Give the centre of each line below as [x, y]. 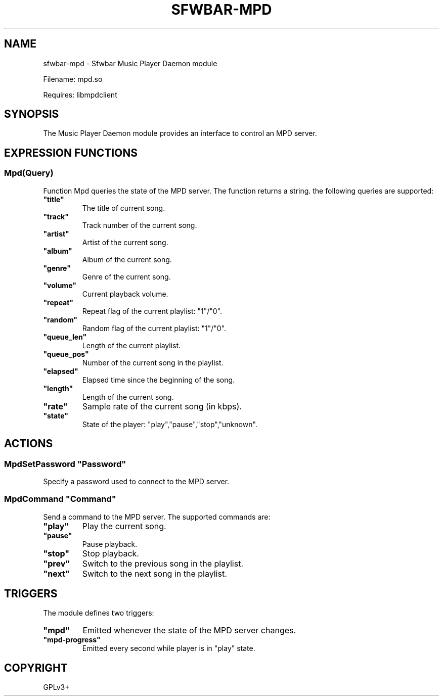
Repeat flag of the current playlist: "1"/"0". [152, 311]
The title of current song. [124, 208]
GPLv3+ [56, 687]
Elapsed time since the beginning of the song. [159, 380]
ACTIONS [29, 444]
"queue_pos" [66, 354]
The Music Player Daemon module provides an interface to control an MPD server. [180, 133]
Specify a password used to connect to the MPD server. [136, 481]
